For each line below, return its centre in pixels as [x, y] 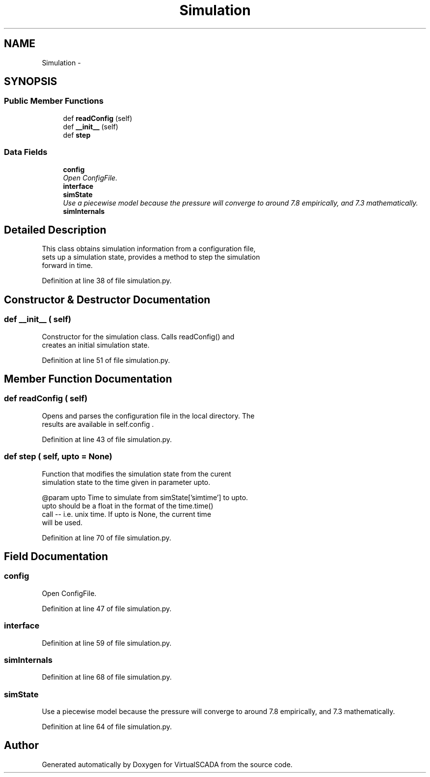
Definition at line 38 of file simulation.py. [107, 281]
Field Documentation [56, 557]
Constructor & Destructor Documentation [107, 299]
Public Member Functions [54, 101]
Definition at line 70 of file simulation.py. [107, 538]
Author [21, 746]
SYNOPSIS [31, 82]
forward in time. [67, 266]
